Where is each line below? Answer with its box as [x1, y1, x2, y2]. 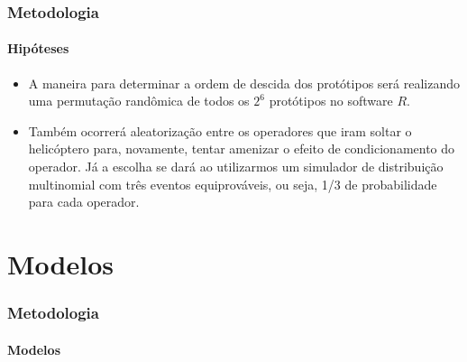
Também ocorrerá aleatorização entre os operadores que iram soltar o [28, 121, 412, 140]
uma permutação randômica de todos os [28, 91, 250, 110]
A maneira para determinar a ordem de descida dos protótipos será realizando [28, 73, 460, 92]
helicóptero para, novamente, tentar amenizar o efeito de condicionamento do [28, 139, 455, 158]
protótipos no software [269, 91, 393, 110]
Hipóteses [7, 39, 69, 58]
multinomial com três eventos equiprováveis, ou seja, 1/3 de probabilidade [28, 174, 437, 193]
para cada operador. [28, 192, 140, 211]
